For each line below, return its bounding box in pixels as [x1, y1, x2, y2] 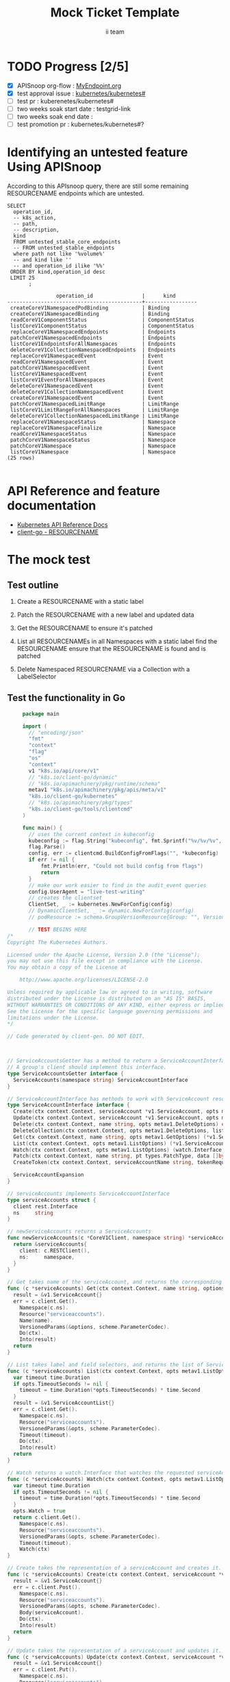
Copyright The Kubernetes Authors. [7, 938, 109, 946]
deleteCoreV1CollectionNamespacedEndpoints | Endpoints [10, 346, 176, 353]
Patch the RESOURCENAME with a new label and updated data [16, 611, 194, 619]
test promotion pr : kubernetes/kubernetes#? [16, 120, 144, 128]
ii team [105, 27, 125, 36]
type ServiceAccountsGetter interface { [7, 1070, 125, 1077]
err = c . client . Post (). [13, 1583, 81, 1591]
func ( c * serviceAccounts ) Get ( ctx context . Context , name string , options [7, 1285, 225, 1292]
